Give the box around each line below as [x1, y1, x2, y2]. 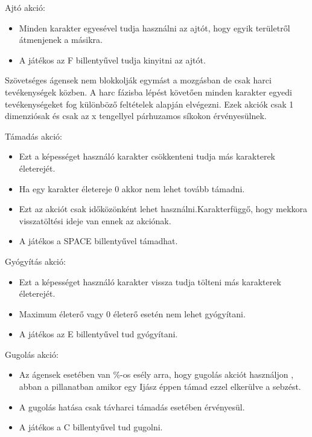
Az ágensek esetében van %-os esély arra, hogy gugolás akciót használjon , [19, 368, 294, 381]
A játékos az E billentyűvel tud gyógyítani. [19, 328, 178, 340]
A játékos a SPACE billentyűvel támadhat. [19, 235, 178, 247]
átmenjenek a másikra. [19, 33, 103, 46]
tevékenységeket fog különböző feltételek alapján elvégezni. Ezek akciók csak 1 [5, 97, 294, 110]
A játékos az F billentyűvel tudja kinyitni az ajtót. [19, 53, 206, 66]
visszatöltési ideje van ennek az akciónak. [19, 214, 171, 227]
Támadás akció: [5, 129, 62, 142]
